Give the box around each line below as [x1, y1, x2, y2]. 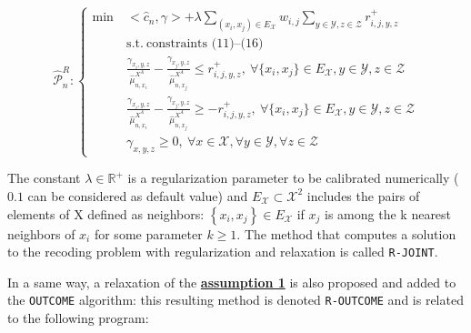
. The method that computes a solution [236, 224, 456, 243]
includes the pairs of [306, 186, 420, 205]
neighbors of [7, 224, 75, 243]
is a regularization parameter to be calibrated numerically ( [127, 168, 459, 187]
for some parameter [94, 224, 203, 243]
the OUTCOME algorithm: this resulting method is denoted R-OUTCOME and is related [7, 290, 464, 309]
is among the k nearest [325, 204, 452, 223]
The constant [7, 168, 81, 187]
